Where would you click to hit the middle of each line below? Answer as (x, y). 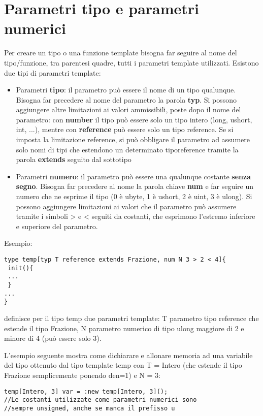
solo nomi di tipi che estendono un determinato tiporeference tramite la (127, 149)
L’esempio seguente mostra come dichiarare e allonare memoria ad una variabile (128, 355)
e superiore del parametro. (57, 226)
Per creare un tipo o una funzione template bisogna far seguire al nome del (121, 53)
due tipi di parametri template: (53, 72)
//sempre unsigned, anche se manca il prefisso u (90, 408)
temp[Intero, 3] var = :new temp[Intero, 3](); (86, 391)
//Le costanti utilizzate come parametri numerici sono (101, 400)
